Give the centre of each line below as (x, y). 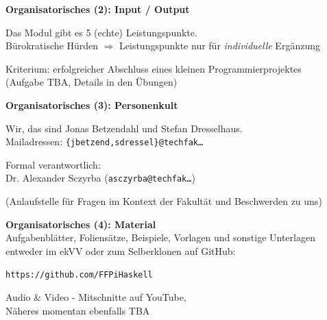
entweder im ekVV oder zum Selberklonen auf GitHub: (121, 250)
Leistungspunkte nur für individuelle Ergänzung (220, 46)
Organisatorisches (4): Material (81, 224)
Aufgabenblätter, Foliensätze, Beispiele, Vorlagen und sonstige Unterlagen (160, 237)
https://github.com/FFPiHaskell (79, 275)
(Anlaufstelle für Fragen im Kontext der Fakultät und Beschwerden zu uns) (164, 201)
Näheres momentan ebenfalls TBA (78, 310)
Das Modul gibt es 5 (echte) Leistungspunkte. (101, 32)
